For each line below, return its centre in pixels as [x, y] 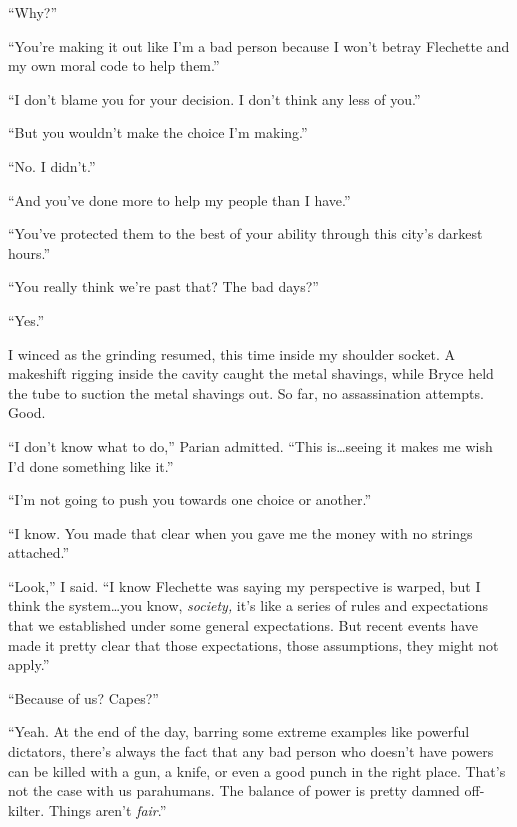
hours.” [29, 252]
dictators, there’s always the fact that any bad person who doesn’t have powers [251, 751]
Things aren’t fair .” [107, 809]
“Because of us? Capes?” [83, 697]
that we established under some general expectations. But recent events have [243, 625]
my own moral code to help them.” [114, 65]
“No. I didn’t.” [52, 165]
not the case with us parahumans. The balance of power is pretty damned [234, 790]
